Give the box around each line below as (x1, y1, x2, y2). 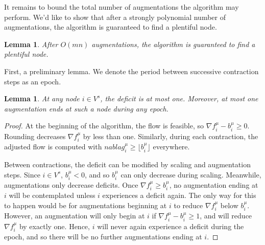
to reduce (174, 200, 203, 211)
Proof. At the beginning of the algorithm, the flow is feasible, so (4, 120, 204, 131)
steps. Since (4, 169, 40, 180)
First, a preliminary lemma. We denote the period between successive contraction (4, 65, 259, 76)
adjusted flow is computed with (4, 141, 102, 152)
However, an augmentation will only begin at (4, 210, 145, 221)
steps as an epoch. (4, 76, 61, 86)
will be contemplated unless (9, 190, 95, 201)
